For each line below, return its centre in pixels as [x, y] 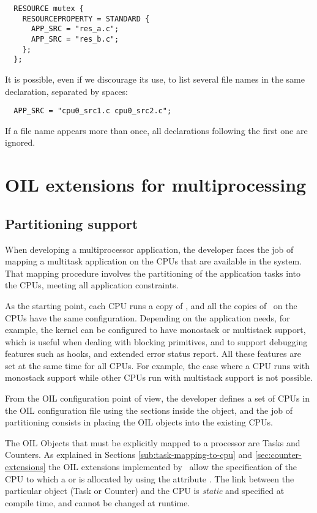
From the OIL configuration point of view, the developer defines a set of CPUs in [157, 398]
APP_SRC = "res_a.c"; [75, 29]
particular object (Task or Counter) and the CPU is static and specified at [145, 491]
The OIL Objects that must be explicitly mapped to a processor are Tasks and [153, 442]
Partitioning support [72, 223]
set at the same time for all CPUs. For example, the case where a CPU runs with [158, 365]
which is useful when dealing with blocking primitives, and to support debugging [156, 341]
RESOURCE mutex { [49, 9]
